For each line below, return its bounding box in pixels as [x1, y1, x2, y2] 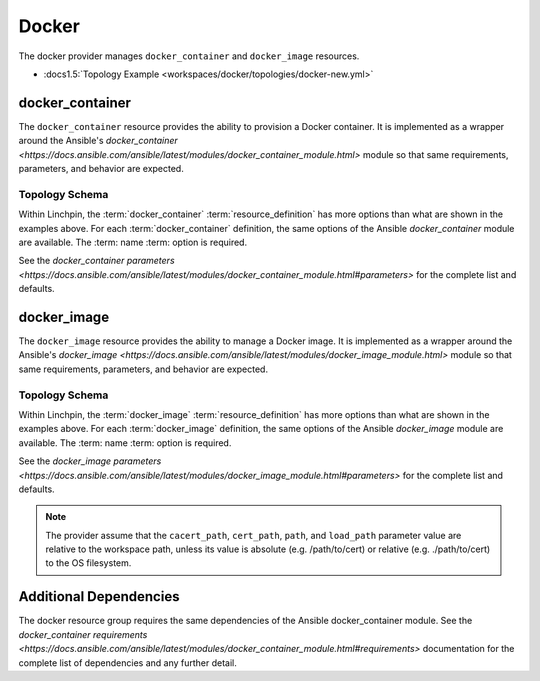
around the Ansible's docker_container [18, 135, 179, 147]
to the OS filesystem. [45, 557, 132, 569]
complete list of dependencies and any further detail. [18, 656, 237, 669]
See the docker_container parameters [18, 255, 175, 267]
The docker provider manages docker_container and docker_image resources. [18, 50, 360, 62]
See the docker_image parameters [18, 455, 162, 467]
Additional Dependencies [18, 588, 180, 605]
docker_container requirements [18, 628, 148, 640]
